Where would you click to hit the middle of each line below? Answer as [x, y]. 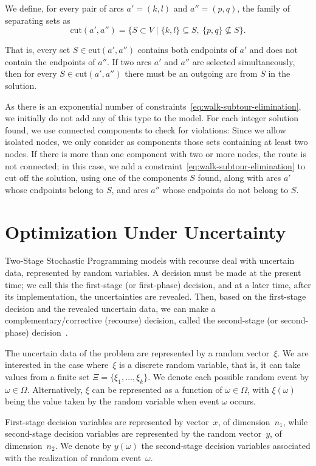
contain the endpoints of [50, 61]
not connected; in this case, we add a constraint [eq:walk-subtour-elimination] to [155, 165]
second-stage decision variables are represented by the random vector [133, 433]
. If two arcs [129, 61]
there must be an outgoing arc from [191, 73]
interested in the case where [57, 365]
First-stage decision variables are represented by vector [107, 421]
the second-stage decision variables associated [226, 445]
